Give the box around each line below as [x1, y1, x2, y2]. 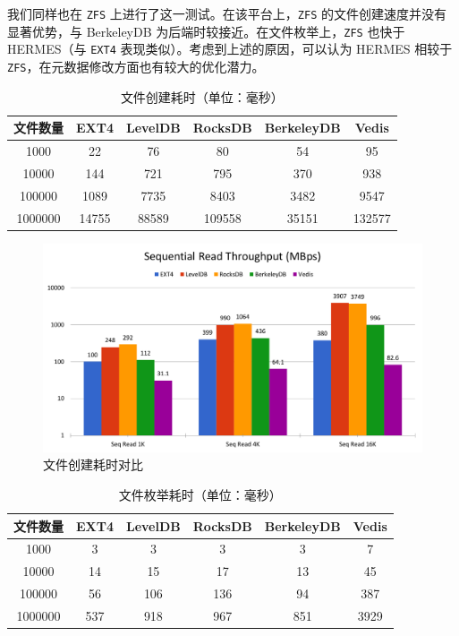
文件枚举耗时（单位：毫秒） [118, 485, 282, 503]
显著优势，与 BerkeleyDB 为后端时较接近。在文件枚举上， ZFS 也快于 [7, 21, 405, 40]
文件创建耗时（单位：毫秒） [120, 87, 284, 106]
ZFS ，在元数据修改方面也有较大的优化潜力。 [7, 56, 265, 75]
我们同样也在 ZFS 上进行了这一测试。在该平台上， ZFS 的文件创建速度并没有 [7, 4, 446, 22]
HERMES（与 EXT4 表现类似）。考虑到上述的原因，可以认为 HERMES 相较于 [7, 39, 453, 58]
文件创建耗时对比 [43, 455, 143, 474]
